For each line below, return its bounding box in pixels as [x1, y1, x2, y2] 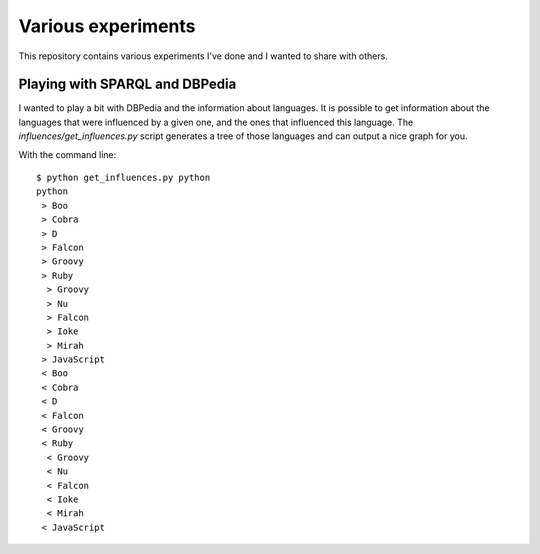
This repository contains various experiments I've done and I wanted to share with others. [18, 50, 389, 62]
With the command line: [18, 148, 117, 160]
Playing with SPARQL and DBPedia [18, 76, 237, 93]
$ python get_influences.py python [36, 172, 211, 184]
